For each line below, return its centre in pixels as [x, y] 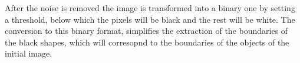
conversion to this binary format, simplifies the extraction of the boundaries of [146, 31]
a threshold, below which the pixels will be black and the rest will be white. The [150, 19]
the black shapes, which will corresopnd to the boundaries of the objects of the [147, 42]
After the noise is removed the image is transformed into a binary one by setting [150, 8]
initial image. [29, 53]
